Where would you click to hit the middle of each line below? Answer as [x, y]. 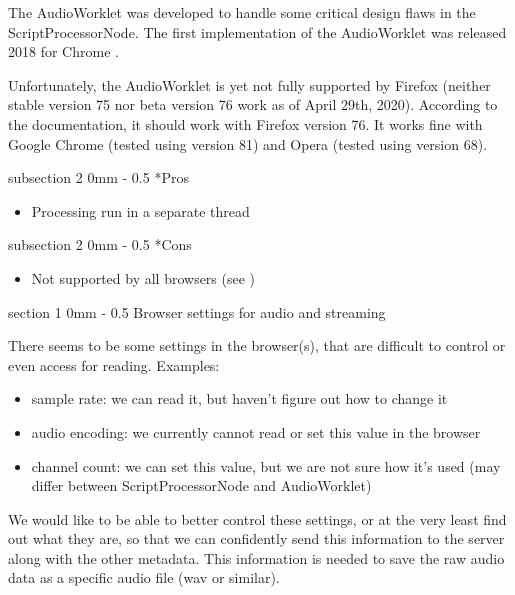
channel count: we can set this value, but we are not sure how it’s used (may [266, 465]
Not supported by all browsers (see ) [143, 277]
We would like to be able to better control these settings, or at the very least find [257, 518]
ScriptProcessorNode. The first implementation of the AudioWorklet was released [257, 31]
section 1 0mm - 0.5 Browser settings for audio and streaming [197, 311]
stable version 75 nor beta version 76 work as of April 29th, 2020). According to [253, 104]
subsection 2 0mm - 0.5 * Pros [98, 177]
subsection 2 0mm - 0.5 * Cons [100, 244]
